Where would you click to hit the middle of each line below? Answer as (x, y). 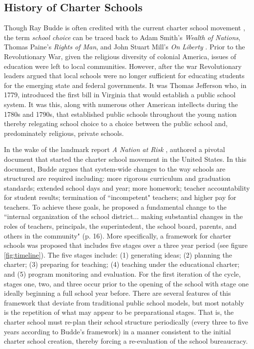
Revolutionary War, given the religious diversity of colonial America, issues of (120, 56)
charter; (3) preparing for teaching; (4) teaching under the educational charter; (122, 264)
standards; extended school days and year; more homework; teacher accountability (127, 187)
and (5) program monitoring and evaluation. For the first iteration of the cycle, (122, 274)
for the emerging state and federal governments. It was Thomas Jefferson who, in (125, 85)
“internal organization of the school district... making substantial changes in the (123, 216)
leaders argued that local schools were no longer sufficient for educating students (124, 76)
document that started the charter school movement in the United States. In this (125, 159)
